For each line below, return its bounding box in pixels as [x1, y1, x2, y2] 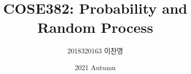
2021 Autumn [75, 62, 116, 72]
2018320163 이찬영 [67, 46, 123, 56]
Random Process [37, 17, 153, 37]
